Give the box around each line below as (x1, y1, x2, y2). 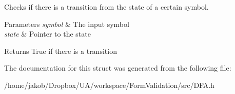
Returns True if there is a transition (4, 45, 117, 56)
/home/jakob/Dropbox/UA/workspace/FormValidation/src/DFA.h (4, 79, 214, 90)
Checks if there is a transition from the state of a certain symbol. (4, 2, 209, 12)
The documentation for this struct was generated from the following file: (4, 62, 231, 73)
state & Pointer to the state (4, 28, 91, 39)
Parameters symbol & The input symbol (4, 18, 129, 29)
